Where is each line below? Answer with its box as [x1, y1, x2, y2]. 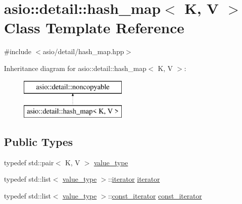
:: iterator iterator [108, 174, 160, 184]
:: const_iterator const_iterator [108, 191, 202, 201]
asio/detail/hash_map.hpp [43, 46, 124, 57]
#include [4, 46, 32, 57]
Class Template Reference [4, 17, 185, 38]
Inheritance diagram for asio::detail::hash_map [4, 63, 146, 73]
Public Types [4, 134, 73, 149]
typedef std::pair [4, 157, 54, 167]
